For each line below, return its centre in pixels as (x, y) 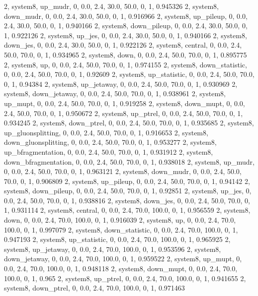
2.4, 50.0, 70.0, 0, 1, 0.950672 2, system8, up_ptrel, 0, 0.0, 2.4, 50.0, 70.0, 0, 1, (124, 113)
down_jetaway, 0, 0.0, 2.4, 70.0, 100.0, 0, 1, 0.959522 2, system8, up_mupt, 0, (123, 259)
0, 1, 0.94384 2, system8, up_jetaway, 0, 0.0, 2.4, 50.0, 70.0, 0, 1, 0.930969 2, (121, 84)
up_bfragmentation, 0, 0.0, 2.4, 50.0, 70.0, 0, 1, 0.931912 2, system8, (109, 151)
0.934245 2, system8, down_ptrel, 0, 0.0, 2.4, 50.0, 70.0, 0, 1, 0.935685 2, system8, (129, 123)
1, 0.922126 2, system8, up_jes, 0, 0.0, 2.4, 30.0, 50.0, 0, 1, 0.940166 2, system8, (126, 35)
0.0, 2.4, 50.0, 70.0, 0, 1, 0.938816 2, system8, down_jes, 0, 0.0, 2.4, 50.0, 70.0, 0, (127, 200)
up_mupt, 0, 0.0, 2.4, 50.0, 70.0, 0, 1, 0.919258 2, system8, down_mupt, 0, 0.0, (125, 103)
